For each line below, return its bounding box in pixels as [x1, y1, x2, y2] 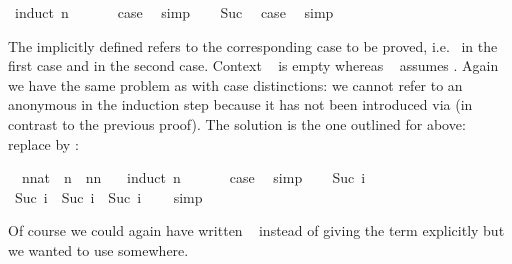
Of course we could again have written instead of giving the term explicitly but [8, 220, 505, 241]
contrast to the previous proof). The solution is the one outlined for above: [8, 113, 466, 134]
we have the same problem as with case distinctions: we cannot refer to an [8, 74, 463, 95]
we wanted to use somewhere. [8, 239, 189, 260]
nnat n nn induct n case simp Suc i [21, 167, 366, 188]
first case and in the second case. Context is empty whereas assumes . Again [8, 55, 499, 76]
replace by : [8, 133, 79, 154]
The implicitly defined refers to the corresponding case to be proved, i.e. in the [8, 35, 498, 56]
